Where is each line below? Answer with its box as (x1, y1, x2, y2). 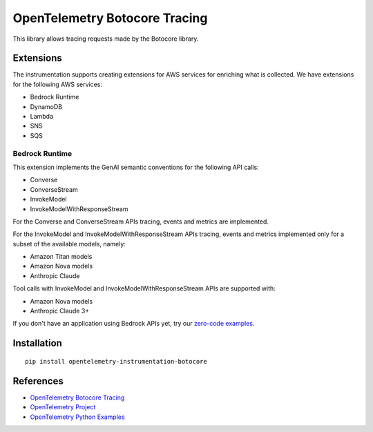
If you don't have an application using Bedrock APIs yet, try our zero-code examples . (12, 320, 255, 328)
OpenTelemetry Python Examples (30, 413, 125, 421)
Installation (12, 337, 62, 349)
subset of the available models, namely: (12, 239, 126, 248)
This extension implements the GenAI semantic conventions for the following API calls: (12, 163, 259, 171)
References (12, 375, 64, 386)
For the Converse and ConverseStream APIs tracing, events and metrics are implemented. (12, 217, 269, 226)
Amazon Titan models (30, 253, 93, 261)
